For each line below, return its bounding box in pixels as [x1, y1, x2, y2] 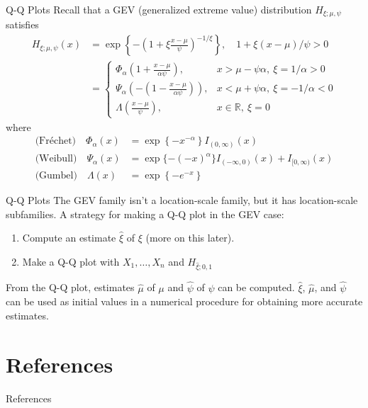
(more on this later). [145, 230, 235, 245]
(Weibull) [35, 154, 77, 164]
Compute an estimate [22, 230, 116, 245]
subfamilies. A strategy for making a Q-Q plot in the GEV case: [6, 206, 284, 221]
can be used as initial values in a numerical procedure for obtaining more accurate [6, 294, 363, 309]
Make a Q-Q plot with [22, 254, 120, 268]
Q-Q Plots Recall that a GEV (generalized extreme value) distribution [6, 2, 312, 16]
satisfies [6, 17, 39, 32]
